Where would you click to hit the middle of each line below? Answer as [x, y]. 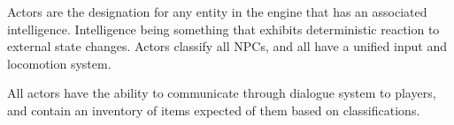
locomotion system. [59, 63]
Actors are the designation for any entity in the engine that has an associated [217, 11]
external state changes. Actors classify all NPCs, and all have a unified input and [227, 46]
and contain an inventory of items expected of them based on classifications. [214, 110]
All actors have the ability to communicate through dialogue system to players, [222, 93]
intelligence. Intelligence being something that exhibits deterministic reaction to [223, 29]
